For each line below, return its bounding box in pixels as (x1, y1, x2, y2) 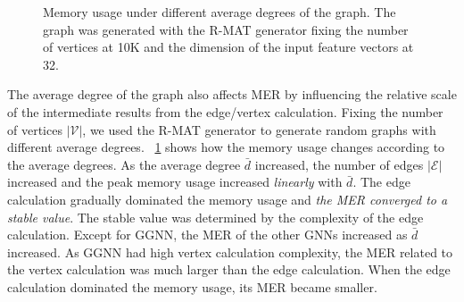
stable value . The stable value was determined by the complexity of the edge (7, 207, 424, 226)
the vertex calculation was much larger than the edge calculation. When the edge (7, 260, 451, 279)
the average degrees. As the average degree (7, 155, 241, 173)
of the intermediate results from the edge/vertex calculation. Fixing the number (7, 102, 443, 121)
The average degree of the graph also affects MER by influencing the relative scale (7, 85, 457, 104)
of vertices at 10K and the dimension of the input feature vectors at (43, 38, 414, 56)
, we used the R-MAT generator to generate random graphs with (82, 120, 436, 138)
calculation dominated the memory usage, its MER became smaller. (7, 277, 377, 296)
